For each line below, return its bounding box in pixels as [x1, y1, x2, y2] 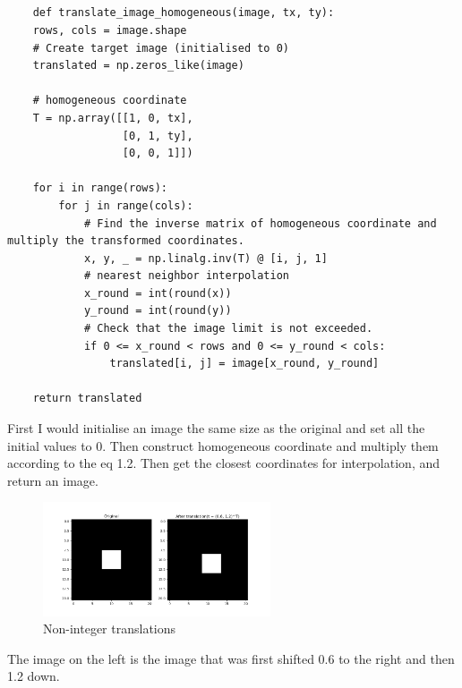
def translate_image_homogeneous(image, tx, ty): [32, 6, 335, 20]
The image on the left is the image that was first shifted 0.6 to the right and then [7, 649, 455, 667]
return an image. [7, 471, 98, 489]
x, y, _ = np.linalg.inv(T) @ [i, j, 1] [83, 251, 328, 265]
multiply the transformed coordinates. [7, 234, 244, 248]
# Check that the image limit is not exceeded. [83, 322, 373, 336]
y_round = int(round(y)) [83, 304, 232, 318]
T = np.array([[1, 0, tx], [32, 111, 193, 124]
